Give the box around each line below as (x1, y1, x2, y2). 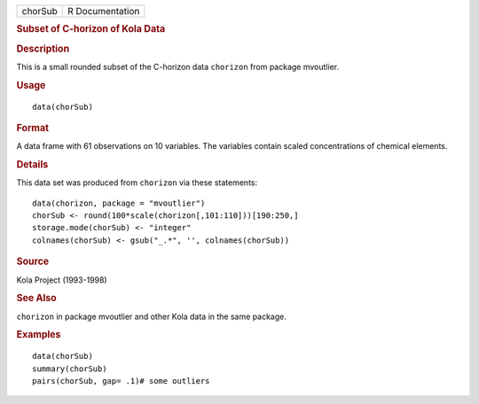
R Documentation (67, 5, 140, 17)
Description (16, 43, 70, 55)
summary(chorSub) (32, 363, 107, 374)
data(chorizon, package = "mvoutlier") (32, 198, 206, 208)
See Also (16, 292, 57, 305)
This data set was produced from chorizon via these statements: (16, 177, 257, 188)
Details (16, 159, 49, 171)
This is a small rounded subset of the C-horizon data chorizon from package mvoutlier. (16, 61, 340, 72)
